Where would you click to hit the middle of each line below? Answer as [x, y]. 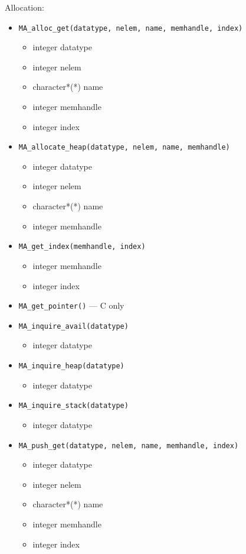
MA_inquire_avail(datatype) [73, 326]
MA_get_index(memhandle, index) [82, 247]
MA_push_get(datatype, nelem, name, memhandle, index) [129, 446]
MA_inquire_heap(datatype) [71, 366]
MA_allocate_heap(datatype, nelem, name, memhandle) [124, 148]
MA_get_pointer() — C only [71, 305]
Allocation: [24, 7]
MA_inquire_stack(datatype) [73, 406]
